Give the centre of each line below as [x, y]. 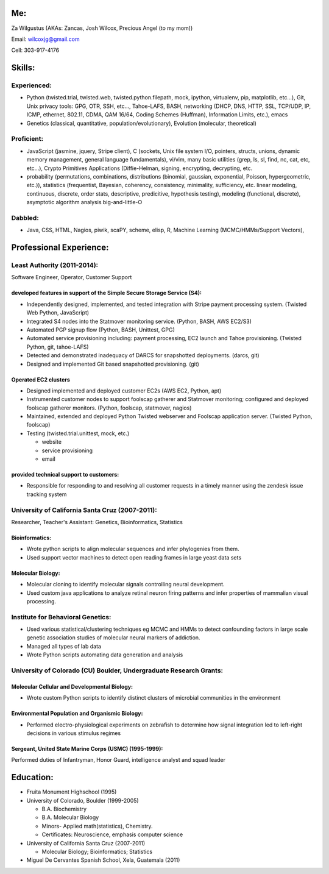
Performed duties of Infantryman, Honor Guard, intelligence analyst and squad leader [118, 760]
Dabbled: [25, 218]
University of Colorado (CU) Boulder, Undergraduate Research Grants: [117, 670]
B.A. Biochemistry [64, 809]
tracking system [47, 494]
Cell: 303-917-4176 [35, 50]
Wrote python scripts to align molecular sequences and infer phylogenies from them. [133, 549]
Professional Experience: [60, 248]
